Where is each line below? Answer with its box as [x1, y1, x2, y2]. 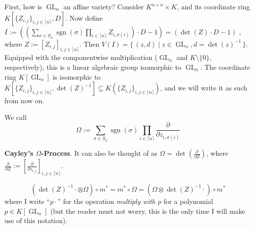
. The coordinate [200, 61, 251, 72]
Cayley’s [4, 148, 33, 158]
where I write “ [4, 196, 50, 206]
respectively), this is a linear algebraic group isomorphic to [4, 61, 181, 72]
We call [4, 112, 27, 122]
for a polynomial [163, 196, 213, 206]
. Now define [65, 12, 103, 23]
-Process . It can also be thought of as [41, 148, 158, 158]
